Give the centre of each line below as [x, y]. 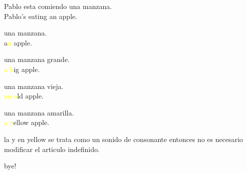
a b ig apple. [22, 69]
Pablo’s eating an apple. [41, 16]
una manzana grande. [37, 59]
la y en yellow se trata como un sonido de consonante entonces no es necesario [123, 139]
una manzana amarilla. [39, 112]
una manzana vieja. [34, 86]
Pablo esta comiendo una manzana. [58, 6]
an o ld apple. [24, 96]
